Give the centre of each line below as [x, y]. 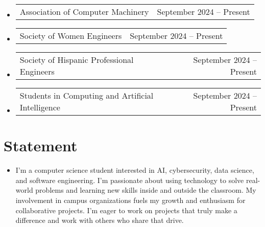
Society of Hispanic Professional [77, 60]
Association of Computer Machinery [84, 12]
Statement [41, 145]
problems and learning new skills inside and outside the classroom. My [146, 190]
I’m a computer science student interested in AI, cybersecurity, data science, [135, 170]
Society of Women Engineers [71, 36]
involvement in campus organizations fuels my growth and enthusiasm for [130, 200]
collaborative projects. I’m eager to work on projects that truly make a [126, 210]
